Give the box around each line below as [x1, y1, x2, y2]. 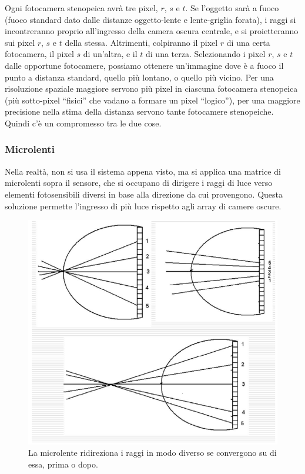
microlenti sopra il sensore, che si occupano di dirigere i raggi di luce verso [5, 176, 273, 189]
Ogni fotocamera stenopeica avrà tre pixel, [5, 2, 158, 14]
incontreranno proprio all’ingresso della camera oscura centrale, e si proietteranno [5, 25, 299, 37]
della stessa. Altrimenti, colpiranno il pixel [65, 36, 218, 48]
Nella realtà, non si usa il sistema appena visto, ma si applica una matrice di [5, 165, 281, 177]
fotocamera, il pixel [5, 48, 74, 60]
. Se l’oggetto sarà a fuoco [185, 2, 279, 14]
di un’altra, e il [83, 48, 138, 60]
